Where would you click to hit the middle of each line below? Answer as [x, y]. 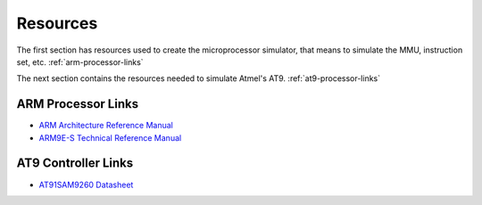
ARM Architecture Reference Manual [106, 126]
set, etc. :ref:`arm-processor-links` [80, 61]
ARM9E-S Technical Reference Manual [110, 137]
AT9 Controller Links [75, 164]
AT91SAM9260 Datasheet [86, 184]
